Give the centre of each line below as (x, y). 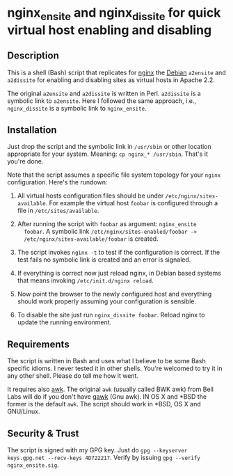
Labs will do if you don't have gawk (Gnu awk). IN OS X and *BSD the (107, 397)
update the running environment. (64, 322)
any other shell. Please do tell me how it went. (73, 376)
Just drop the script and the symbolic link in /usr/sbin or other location (110, 147)
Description (33, 56)
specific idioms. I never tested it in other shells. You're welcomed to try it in (115, 368)
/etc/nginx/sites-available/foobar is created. (91, 239)
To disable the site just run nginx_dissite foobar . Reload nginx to (111, 315)
